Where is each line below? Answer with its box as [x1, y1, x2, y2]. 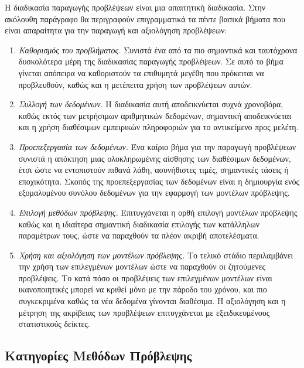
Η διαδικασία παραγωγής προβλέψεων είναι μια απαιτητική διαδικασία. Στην [5, 1, 266, 13]
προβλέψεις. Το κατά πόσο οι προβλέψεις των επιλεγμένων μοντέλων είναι [18, 271, 272, 284]
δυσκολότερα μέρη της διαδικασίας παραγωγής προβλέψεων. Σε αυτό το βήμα [18, 55, 283, 67]
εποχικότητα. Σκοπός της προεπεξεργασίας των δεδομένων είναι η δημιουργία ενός [18, 175, 299, 187]
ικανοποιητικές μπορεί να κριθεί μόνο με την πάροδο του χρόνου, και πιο [18, 283, 267, 295]
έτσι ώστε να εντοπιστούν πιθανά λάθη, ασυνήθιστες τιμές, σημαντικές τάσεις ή [18, 163, 289, 176]
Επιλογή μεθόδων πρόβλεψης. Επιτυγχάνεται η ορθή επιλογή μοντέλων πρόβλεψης [18, 206, 298, 218]
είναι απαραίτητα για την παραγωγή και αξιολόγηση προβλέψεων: [5, 24, 227, 36]
